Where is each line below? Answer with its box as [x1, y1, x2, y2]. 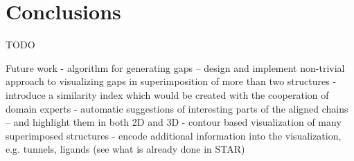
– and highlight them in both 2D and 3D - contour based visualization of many [6, 115, 342, 129]
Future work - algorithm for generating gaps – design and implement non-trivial [6, 60, 345, 75]
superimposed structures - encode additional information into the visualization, [6, 128, 342, 142]
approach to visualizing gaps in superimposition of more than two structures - [6, 74, 337, 88]
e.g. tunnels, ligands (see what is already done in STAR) [6, 142, 245, 156]
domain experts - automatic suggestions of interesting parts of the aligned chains [6, 101, 348, 115]
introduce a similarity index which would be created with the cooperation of [6, 87, 329, 102]
